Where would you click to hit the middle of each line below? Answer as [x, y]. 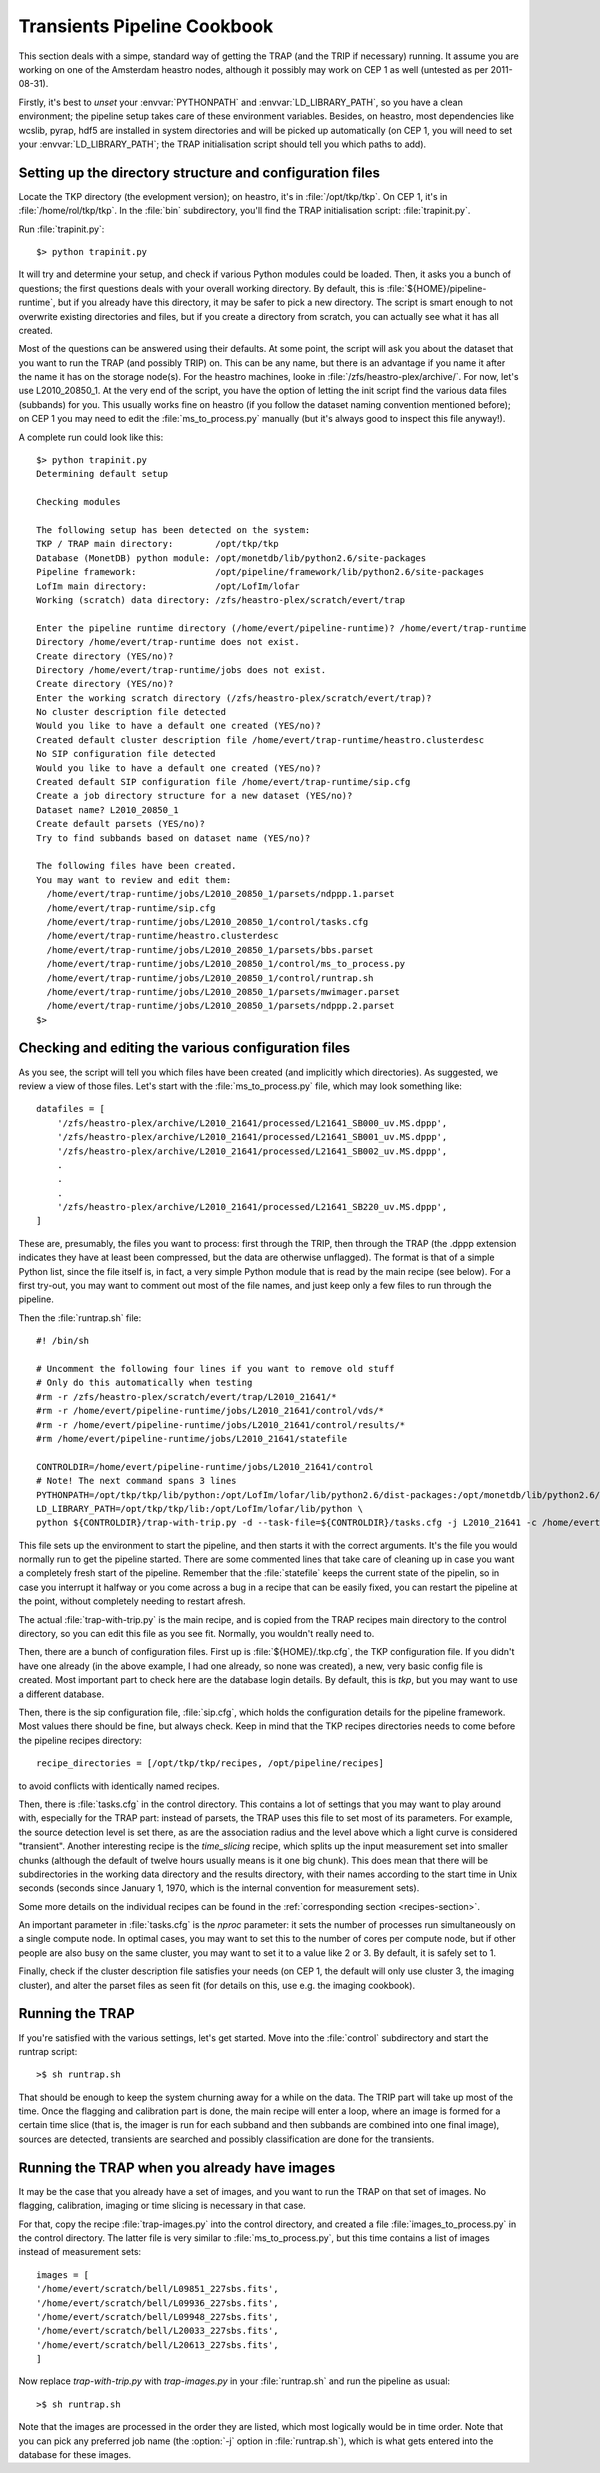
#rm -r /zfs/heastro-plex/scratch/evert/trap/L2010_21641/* [186, 1396]
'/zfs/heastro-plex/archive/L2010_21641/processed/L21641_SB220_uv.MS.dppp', [252, 1207]
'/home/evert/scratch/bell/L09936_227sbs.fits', [157, 2303]
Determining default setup [102, 474]
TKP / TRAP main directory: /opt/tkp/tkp [157, 544]
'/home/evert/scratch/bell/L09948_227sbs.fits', [157, 2316]
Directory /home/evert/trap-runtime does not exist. [168, 642]
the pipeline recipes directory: [80, 1740]
